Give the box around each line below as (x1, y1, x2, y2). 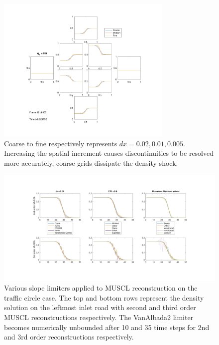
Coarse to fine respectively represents (4, 138, 117, 148)
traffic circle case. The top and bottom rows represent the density (4, 292, 204, 303)
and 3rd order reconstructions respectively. (4, 332, 134, 342)
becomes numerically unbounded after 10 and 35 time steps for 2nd (4, 322, 210, 332)
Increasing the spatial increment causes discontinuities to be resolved (4, 148, 214, 158)
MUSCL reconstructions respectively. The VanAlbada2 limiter (4, 312, 194, 322)
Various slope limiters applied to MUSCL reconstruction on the (4, 283, 198, 293)
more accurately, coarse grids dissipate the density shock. (4, 157, 178, 168)
